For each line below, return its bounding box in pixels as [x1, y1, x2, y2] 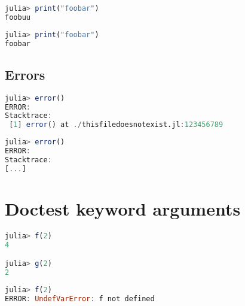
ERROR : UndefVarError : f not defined [5, 294, 155, 303]
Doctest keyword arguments [5, 196, 241, 220]
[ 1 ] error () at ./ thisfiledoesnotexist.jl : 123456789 [9, 120, 223, 129]
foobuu [5, 13, 30, 22]
